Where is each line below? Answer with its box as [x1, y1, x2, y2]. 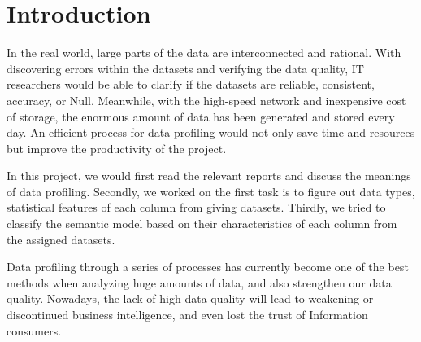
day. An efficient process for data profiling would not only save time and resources [7, 124, 415, 141]
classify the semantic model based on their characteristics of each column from [7, 215, 397, 232]
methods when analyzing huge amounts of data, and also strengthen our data [7, 274, 392, 291]
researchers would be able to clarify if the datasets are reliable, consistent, [7, 76, 375, 93]
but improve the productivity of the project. [7, 139, 227, 156]
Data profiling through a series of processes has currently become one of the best [7, 258, 409, 275]
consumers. [7, 322, 62, 339]
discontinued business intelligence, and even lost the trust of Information [7, 306, 368, 323]
